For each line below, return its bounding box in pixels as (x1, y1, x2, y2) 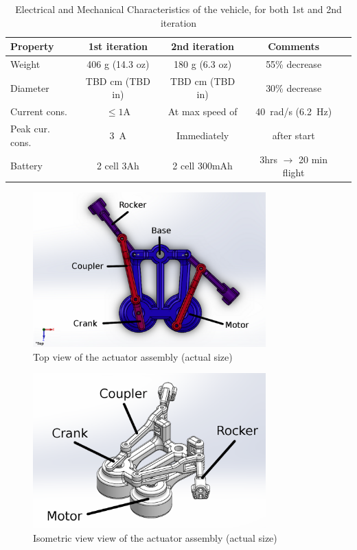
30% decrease (266, 80, 322, 95)
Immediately (176, 128, 229, 142)
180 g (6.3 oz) (174, 57, 232, 71)
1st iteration (88, 39, 148, 53)
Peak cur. (10, 121, 50, 136)
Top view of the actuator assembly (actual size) (33, 349, 233, 363)
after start (272, 128, 315, 142)
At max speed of (168, 104, 238, 119)
